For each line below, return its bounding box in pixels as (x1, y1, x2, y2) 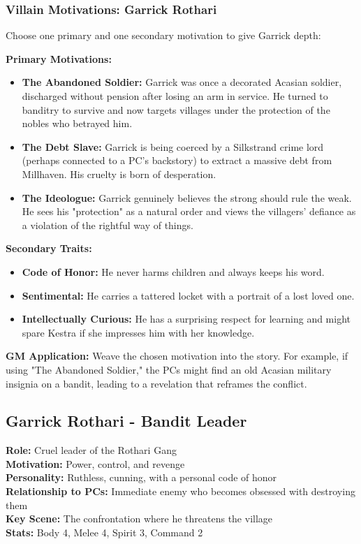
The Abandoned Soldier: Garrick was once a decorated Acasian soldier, (22, 75, 342, 89)
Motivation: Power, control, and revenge (6, 456, 185, 471)
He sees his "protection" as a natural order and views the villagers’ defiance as (22, 204, 356, 219)
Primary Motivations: (6, 51, 112, 66)
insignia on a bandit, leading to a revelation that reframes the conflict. (6, 376, 307, 390)
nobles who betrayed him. (22, 116, 133, 131)
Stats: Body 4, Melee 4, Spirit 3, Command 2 (6, 524, 203, 539)
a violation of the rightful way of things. (22, 217, 193, 232)
